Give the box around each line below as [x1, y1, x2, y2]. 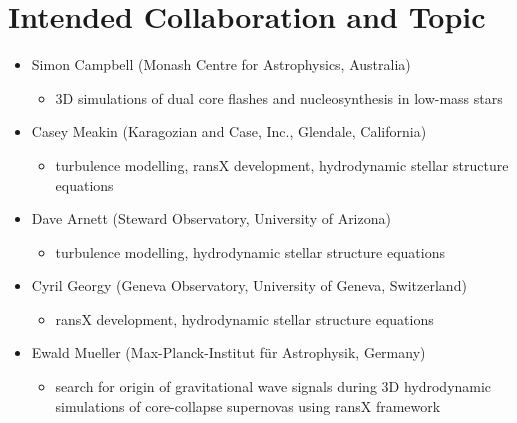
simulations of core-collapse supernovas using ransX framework [55, 395, 441, 416]
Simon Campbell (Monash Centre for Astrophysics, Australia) [31, 54, 411, 75]
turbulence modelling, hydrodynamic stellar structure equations [55, 241, 445, 262]
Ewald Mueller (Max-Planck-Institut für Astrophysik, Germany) [31, 342, 426, 363]
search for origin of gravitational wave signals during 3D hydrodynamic [55, 376, 492, 397]
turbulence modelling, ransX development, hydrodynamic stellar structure [55, 154, 509, 175]
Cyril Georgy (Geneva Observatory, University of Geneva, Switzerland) [31, 275, 467, 296]
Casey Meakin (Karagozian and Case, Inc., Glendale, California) [31, 121, 427, 142]
